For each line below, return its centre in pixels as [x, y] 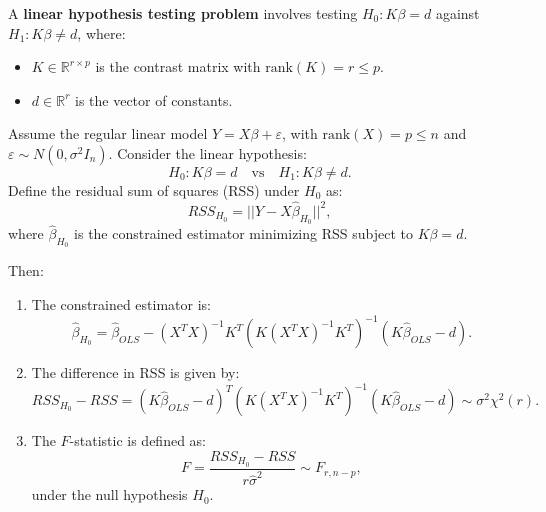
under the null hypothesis [109, 494]
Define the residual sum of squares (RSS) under [154, 189]
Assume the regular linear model [108, 133]
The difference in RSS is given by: [135, 372]
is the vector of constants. [153, 99]
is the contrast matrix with [178, 66]
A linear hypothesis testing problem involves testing [183, 13]
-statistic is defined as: [137, 440]
